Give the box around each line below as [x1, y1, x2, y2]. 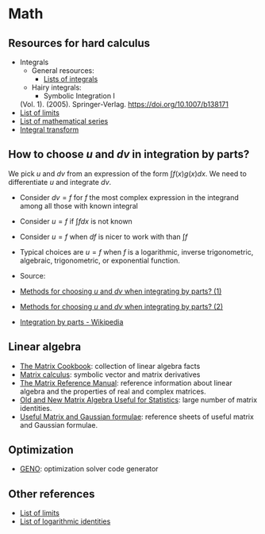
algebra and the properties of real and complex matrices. [19, 386, 206, 396]
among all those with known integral [19, 201, 139, 210]
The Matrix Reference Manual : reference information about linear [19, 378, 232, 387]
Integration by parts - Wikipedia [19, 317, 124, 326]
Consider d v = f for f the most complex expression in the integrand [19, 192, 240, 202]
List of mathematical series [19, 117, 109, 125]
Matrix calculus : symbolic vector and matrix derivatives [19, 370, 201, 379]
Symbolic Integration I [43, 91, 115, 100]
